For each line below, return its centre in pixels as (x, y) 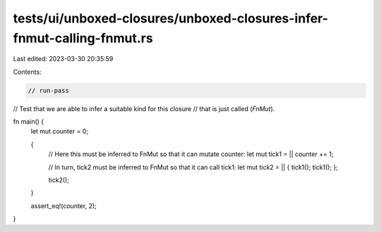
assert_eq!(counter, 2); (64, 206)
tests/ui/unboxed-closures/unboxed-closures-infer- (170, 18)
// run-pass (49, 90)
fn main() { (29, 122)
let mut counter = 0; (60, 131)
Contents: (27, 72)
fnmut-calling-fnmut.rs (83, 38)
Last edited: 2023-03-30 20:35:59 (63, 59)
